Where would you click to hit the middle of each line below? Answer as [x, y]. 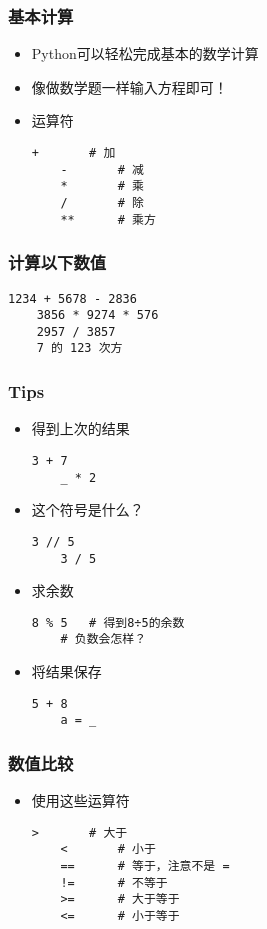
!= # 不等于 [114, 882]
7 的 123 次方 [79, 348]
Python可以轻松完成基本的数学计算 [145, 53]
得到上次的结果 [80, 428]
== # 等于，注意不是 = [145, 866]
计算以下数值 [57, 262]
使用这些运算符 [80, 800]
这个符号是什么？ [87, 509]
